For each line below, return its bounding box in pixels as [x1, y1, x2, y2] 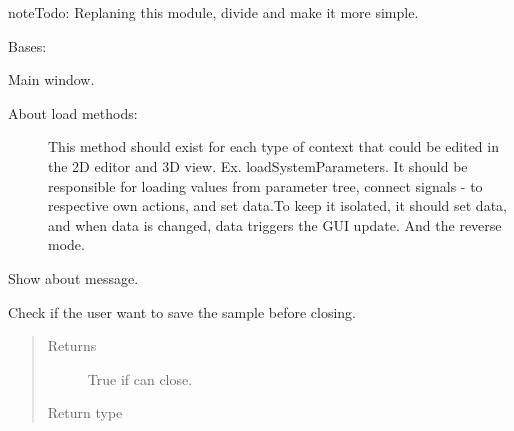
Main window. [8, 69, 95, 90]
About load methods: [8, 102, 138, 123]
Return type [47, 402, 123, 423]
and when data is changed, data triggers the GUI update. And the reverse [48, 214, 502, 235]
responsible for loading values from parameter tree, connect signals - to [48, 175, 483, 196]
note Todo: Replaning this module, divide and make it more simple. [8, 2, 419, 22]
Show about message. [8, 267, 139, 288]
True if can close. [87, 368, 193, 389]
